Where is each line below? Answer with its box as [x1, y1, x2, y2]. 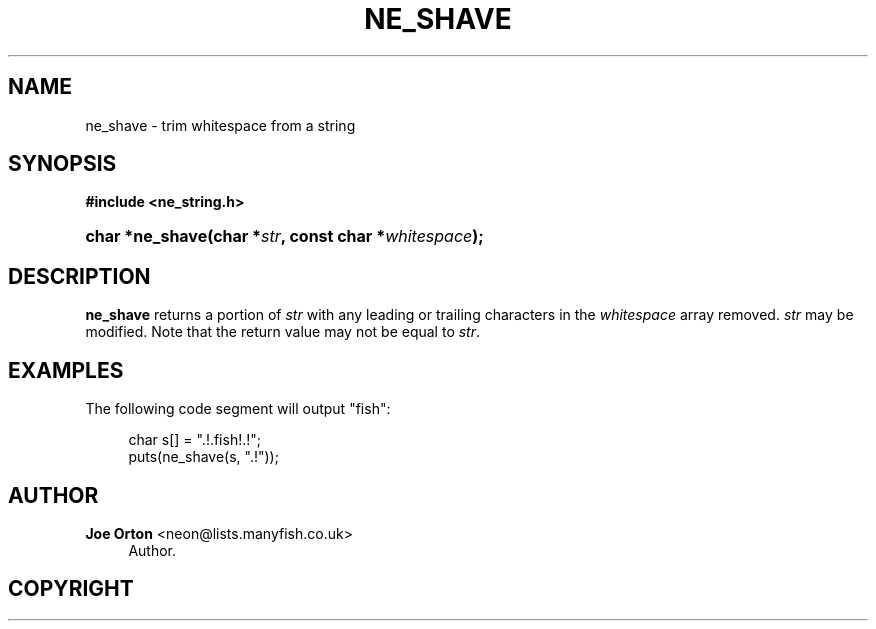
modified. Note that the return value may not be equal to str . [85, 323, 481, 341]
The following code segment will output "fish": [85, 400, 391, 418]
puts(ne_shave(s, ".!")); [128, 448, 279, 466]
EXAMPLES [8, 357, 124, 383]
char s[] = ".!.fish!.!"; [128, 431, 262, 449]
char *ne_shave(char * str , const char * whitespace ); [85, 226, 484, 247]
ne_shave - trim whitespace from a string [85, 116, 356, 134]
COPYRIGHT [8, 576, 134, 602]
